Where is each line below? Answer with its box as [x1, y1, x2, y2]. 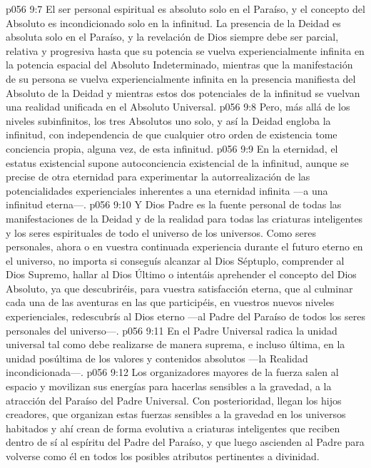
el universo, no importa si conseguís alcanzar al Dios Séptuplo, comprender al [6, 253, 345, 268]
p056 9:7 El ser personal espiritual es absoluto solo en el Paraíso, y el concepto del [6, 1, 365, 16]
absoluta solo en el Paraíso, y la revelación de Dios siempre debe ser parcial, [6, 29, 339, 44]
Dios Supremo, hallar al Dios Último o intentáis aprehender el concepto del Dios [6, 267, 357, 282]
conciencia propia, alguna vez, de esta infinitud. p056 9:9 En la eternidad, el [6, 141, 338, 156]
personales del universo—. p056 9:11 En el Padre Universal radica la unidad [6, 322, 337, 337]
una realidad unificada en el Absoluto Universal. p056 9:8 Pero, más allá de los [6, 99, 350, 114]
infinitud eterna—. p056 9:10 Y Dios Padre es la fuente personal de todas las [6, 197, 342, 212]
